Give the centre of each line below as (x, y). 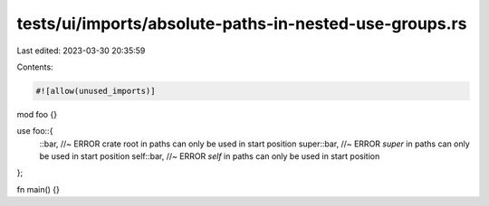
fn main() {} (38, 189)
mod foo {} (37, 114)
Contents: (35, 67)
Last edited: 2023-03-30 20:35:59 (81, 51)
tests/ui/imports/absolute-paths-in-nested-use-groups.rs (242, 23)
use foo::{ (35, 131)
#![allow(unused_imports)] (96, 91)
